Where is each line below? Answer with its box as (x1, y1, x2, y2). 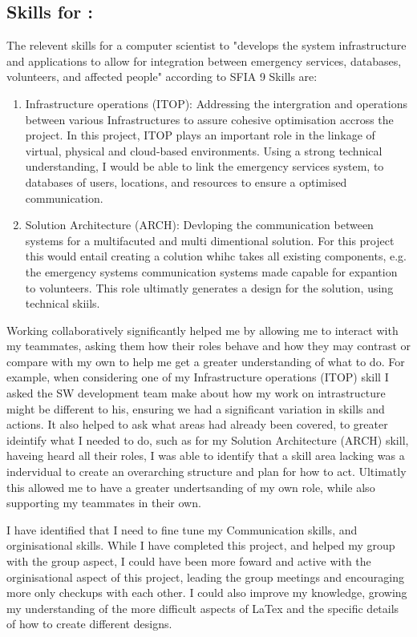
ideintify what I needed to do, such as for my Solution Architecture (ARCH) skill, (6, 431, 409, 448)
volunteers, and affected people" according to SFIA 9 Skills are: (6, 68, 318, 85)
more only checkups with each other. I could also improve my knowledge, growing (6, 584, 407, 601)
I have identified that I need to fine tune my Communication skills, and (6, 521, 358, 538)
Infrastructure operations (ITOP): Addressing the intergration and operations (25, 95, 407, 111)
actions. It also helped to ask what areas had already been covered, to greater (6, 416, 388, 433)
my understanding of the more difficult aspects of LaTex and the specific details (6, 599, 399, 616)
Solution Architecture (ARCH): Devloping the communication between (25, 216, 374, 233)
